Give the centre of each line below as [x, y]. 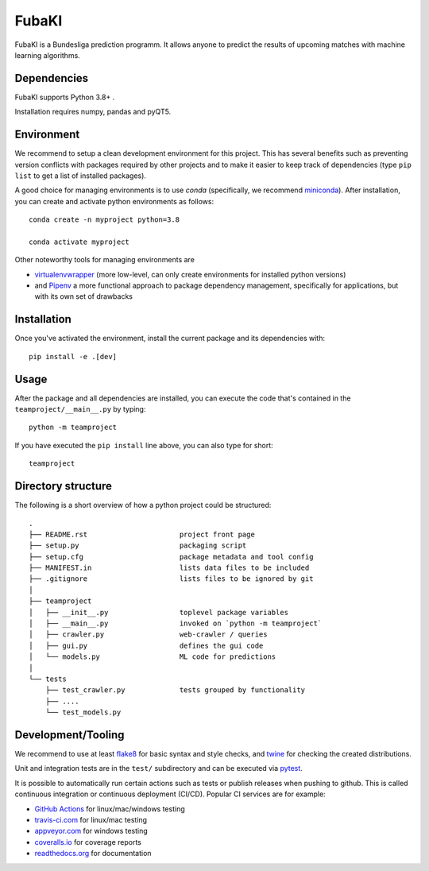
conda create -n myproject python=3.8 [104, 220]
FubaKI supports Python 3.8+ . [65, 97]
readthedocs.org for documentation [93, 854]
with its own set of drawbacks [83, 296]
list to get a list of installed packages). [81, 176]
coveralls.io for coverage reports [88, 842]
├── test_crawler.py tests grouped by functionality [175, 690]
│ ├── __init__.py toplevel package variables [159, 612]
